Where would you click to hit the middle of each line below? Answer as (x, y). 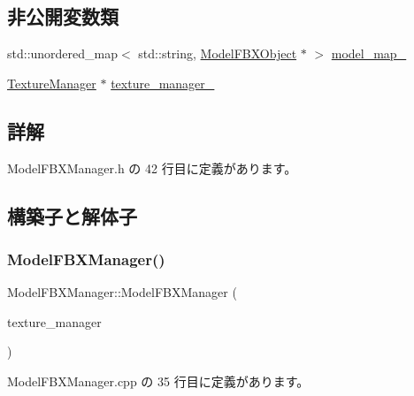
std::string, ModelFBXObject (218, 53)
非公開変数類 (63, 16)
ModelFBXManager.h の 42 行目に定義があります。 (152, 168)
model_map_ (369, 53)
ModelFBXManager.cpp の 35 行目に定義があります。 (158, 381)
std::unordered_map (63, 53)
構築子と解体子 (72, 215)
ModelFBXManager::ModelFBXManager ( (122, 292)
